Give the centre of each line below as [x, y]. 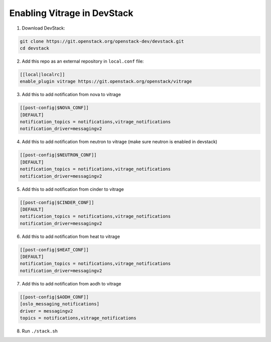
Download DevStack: [43, 28]
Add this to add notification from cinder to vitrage [73, 189]
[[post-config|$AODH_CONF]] [54, 297]
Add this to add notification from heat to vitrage [71, 236]
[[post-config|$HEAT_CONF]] [54, 250]
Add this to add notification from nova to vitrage [72, 95]
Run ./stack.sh [40, 331]
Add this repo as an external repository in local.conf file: [83, 61]
